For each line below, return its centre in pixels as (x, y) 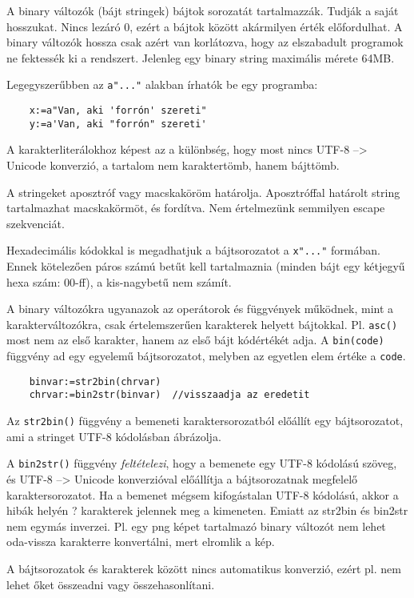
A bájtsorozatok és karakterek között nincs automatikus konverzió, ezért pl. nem (204, 568)
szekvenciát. (36, 223)
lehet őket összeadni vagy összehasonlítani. (111, 584)
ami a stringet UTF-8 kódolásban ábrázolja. (114, 436)
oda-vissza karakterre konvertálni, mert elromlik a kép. (141, 542)
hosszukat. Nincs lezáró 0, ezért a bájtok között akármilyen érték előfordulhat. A (205, 26)
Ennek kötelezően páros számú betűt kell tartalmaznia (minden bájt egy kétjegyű (206, 265)
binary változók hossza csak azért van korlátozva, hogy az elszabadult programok (205, 42)
